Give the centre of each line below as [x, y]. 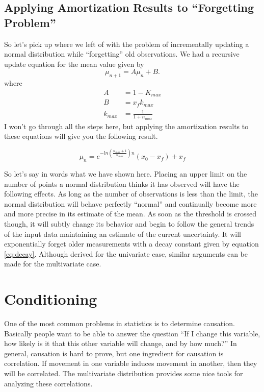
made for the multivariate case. [53, 264]
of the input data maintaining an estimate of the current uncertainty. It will [123, 234]
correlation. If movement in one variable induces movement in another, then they [131, 363]
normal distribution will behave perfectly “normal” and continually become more [130, 203]
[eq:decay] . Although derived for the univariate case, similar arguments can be [126, 253]
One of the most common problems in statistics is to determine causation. [120, 323]
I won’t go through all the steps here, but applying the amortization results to [126, 126]
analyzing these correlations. [48, 383]
